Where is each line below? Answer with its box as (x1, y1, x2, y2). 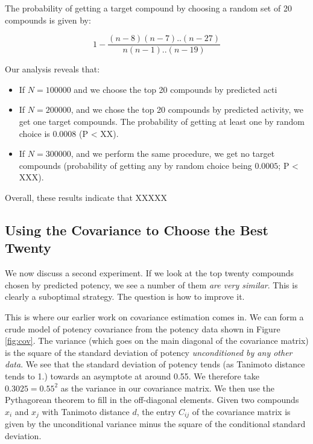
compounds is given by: (5, 13, 91, 26)
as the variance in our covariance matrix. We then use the (60, 381, 274, 394)
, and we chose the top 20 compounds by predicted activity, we (71, 103, 303, 116)
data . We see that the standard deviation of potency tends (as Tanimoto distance (5, 358, 305, 370)
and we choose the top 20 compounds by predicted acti (74, 83, 277, 95)
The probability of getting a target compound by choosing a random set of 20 (5, 2, 292, 14)
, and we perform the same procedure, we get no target (71, 147, 275, 160)
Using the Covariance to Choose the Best (5, 220, 268, 239)
